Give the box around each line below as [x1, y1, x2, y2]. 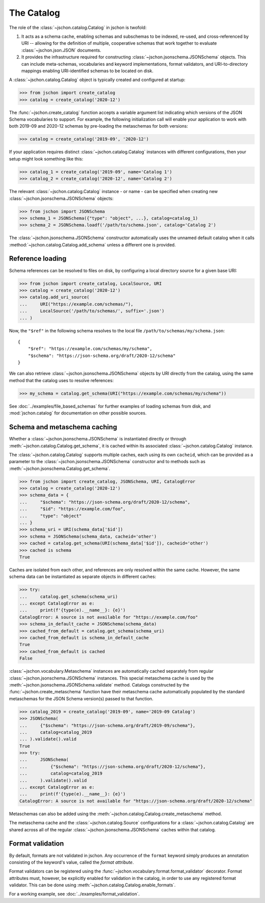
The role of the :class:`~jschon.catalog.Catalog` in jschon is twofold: [9, 25, 147, 30]
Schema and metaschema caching [9, 423, 117, 432]
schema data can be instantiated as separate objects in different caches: [9, 574, 157, 579]
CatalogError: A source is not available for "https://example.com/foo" [19, 614, 198, 620]
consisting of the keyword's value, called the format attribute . [9, 859, 134, 865]
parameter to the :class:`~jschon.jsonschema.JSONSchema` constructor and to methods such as [9, 459, 206, 465]
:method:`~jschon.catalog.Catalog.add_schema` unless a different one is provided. [9, 242, 176, 247]
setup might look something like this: [9, 156, 83, 162]
